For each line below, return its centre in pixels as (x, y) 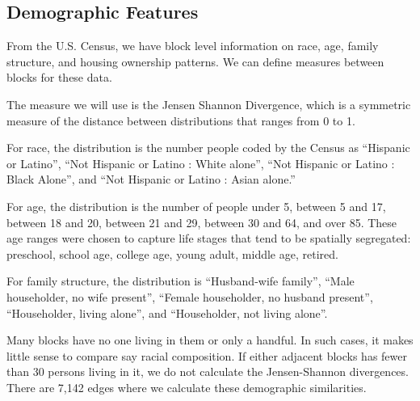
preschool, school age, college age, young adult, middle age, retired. (172, 253)
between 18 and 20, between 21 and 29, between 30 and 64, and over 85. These (202, 222)
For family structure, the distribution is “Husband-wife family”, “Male (181, 281)
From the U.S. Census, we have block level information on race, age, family (193, 46)
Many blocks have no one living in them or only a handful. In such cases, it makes (210, 340)
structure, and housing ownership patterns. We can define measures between (195, 61)
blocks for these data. (59, 77)
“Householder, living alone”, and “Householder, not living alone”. (167, 312)
